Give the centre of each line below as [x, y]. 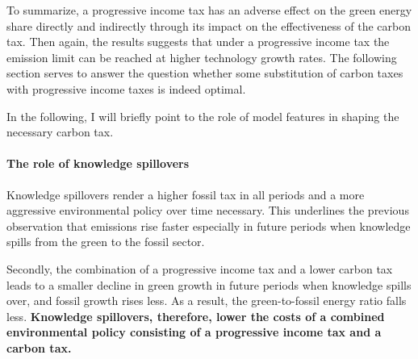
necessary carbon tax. [60, 132]
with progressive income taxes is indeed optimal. [126, 88]
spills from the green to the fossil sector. [106, 242]
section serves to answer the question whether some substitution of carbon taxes [205, 73]
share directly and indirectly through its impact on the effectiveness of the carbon [209, 25]
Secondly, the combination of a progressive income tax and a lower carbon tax [200, 268]
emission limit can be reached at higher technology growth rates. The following [202, 57]
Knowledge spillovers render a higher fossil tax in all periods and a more [186, 194]
